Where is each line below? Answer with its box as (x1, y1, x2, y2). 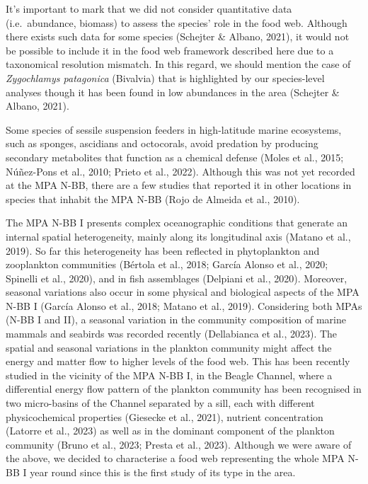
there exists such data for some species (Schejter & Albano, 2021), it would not (6, 29, 350, 44)
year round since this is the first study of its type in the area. (30, 465, 296, 479)
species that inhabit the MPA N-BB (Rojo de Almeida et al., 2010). (6, 191, 300, 206)
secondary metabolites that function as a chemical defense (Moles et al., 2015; (6, 149, 344, 164)
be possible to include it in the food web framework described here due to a (6, 42, 334, 57)
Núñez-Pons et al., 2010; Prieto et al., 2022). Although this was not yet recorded (6, 163, 355, 178)
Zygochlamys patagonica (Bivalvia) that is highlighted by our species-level (6, 70, 325, 85)
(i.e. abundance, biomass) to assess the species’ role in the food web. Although (6, 15, 347, 30)
